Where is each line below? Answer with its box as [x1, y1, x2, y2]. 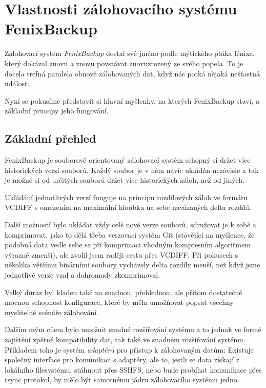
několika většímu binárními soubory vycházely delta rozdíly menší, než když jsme [5, 259, 260, 270]
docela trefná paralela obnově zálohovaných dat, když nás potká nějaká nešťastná [5, 68, 260, 79]
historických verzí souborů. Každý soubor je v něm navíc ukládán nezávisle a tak [5, 164, 259, 175]
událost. [5, 78, 30, 89]
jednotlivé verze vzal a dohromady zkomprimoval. [5, 269, 160, 280]
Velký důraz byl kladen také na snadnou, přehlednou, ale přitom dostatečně [5, 286, 242, 297]
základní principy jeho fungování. [5, 105, 109, 116]
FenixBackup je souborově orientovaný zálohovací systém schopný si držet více [5, 154, 251, 165]
